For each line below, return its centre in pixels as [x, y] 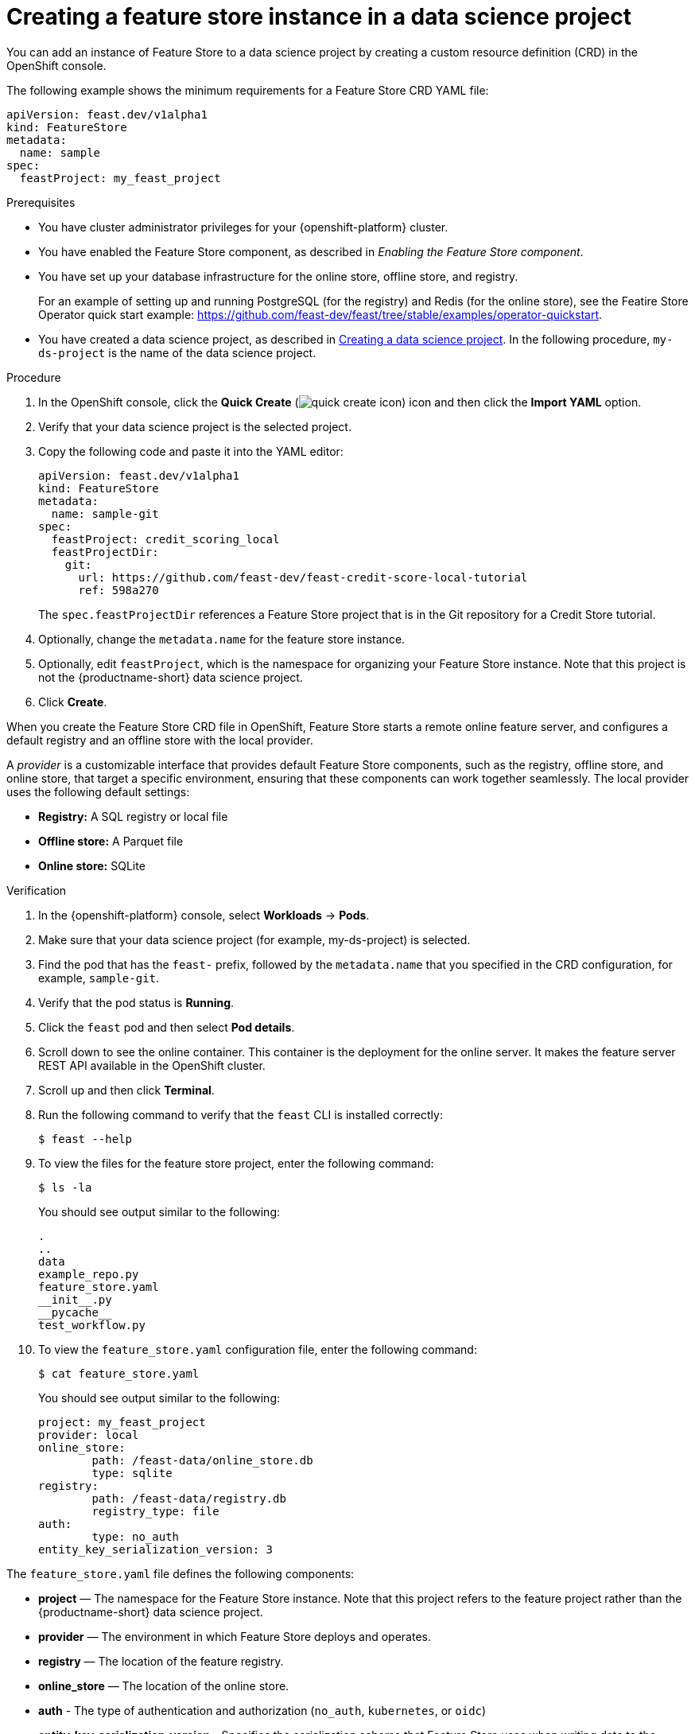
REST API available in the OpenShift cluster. [152, 1065]
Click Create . [73, 702]
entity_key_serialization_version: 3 [156, 1549]
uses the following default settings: [98, 791]
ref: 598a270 [118, 590]
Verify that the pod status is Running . [136, 1002]
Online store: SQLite [92, 865]
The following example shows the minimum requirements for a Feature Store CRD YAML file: [248, 90]
